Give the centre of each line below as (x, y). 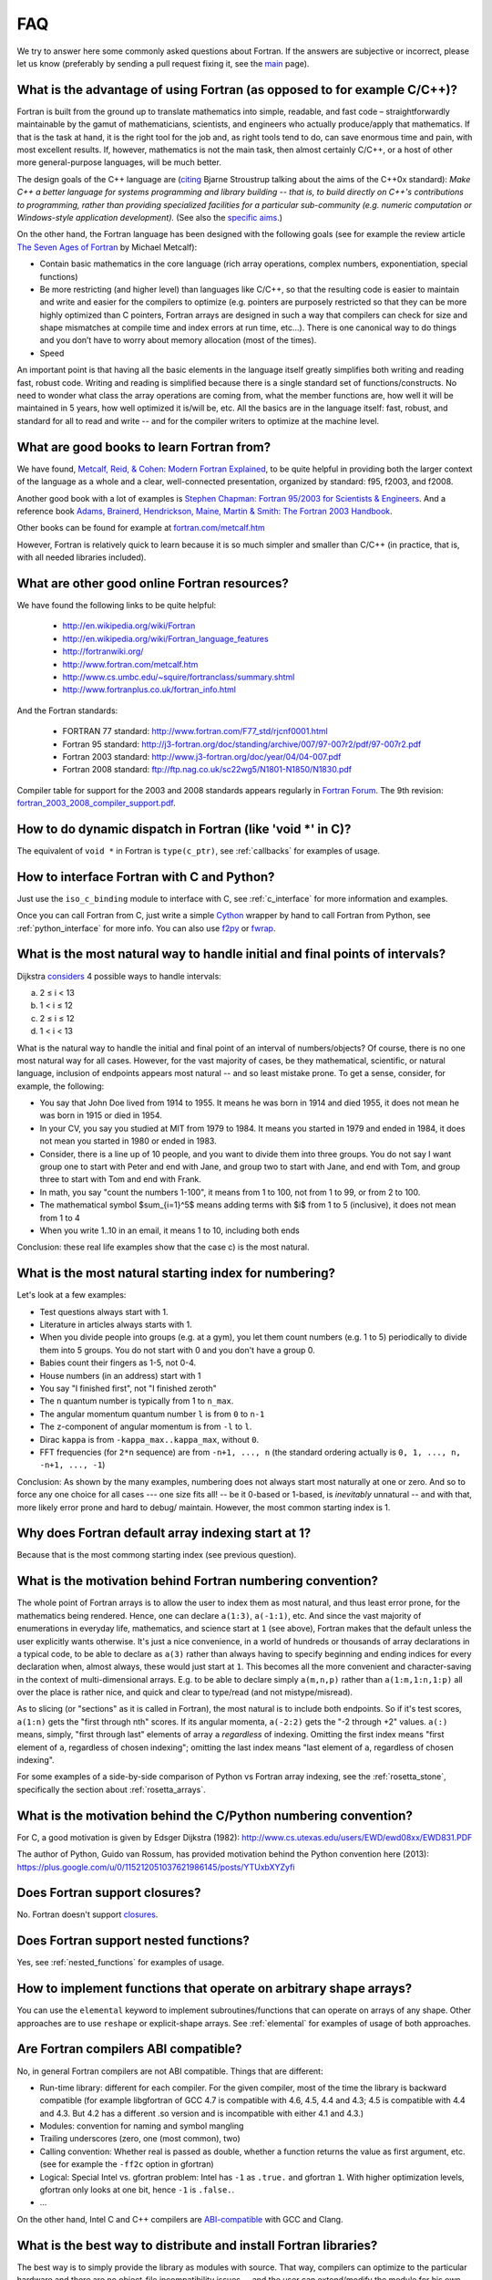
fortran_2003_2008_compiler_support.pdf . (97, 803)
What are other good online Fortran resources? (153, 583)
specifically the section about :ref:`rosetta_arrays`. (111, 1789)
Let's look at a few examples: (72, 1295)
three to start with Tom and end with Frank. (121, 1179)
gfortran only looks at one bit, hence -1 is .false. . (137, 2190)
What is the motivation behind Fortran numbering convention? (197, 1581)
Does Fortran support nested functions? (133, 1941)
